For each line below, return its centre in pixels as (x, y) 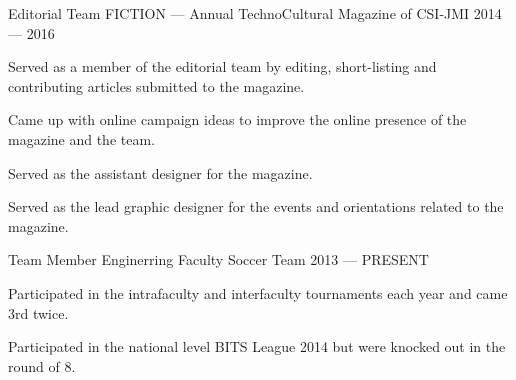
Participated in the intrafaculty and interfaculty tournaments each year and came (258, 292)
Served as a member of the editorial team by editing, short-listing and (222, 66)
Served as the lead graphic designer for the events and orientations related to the (256, 206)
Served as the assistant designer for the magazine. (160, 172)
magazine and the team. (81, 138)
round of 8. (42, 365)
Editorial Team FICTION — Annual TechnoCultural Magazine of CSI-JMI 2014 (255, 13)
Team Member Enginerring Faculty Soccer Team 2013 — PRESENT (218, 259)
